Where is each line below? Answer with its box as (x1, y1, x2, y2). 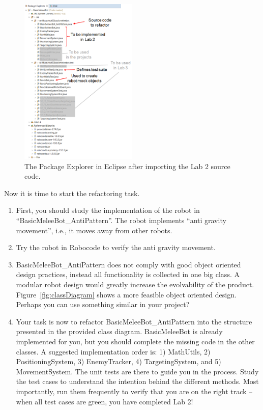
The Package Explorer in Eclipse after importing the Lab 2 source (24, 160, 230, 171)
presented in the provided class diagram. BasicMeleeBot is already (16, 326, 223, 337)
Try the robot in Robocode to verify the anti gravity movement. (16, 242, 216, 253)
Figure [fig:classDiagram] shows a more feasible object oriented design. (16, 289, 237, 299)
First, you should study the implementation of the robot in (16, 205, 200, 215)
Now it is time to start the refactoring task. (4, 187, 140, 198)
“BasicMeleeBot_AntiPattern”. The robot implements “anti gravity (16, 215, 226, 226)
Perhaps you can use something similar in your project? (16, 299, 190, 310)
